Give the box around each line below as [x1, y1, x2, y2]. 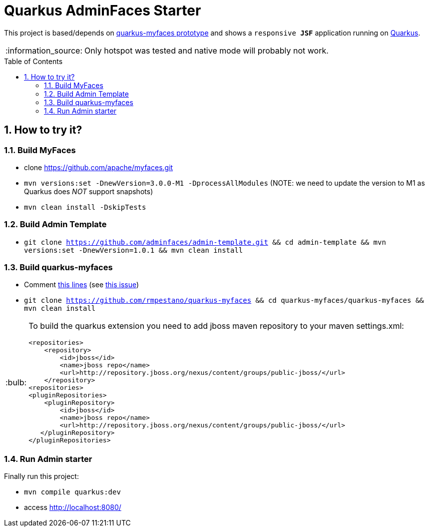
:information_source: [5, 45, 83, 56]
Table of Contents [4, 57, 63, 66]
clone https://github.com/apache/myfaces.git [24, 163, 173, 172]
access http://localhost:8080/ [24, 503, 121, 512]
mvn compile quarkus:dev [24, 488, 121, 496]
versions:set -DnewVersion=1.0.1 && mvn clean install [24, 246, 243, 254]
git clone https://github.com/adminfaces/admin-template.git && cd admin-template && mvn [24, 238, 386, 246]
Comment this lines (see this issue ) [24, 280, 139, 289]
